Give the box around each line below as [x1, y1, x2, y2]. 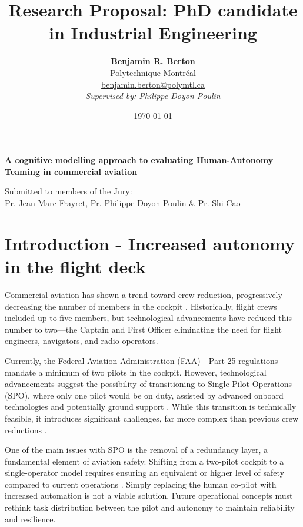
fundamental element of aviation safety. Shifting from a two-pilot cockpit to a [5, 455, 284, 467]
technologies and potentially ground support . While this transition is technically [5, 400, 297, 413]
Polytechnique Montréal [110, 66, 196, 78]
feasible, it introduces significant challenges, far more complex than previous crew [5, 412, 299, 424]
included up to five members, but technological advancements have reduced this [5, 311, 292, 324]
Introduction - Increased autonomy [5, 231, 295, 255]
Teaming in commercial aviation [5, 165, 138, 177]
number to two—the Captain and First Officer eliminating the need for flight [5, 323, 282, 335]
